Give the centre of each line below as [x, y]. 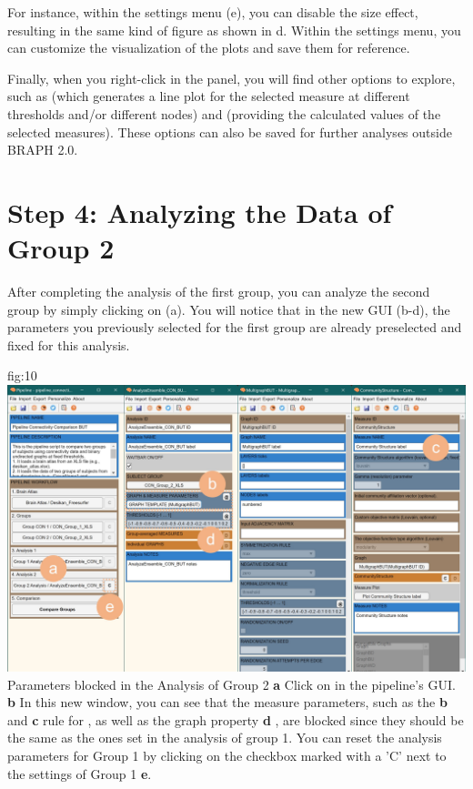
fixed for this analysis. [69, 344]
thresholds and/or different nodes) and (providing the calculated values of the [224, 113]
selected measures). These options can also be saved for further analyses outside [230, 131]
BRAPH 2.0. [43, 150]
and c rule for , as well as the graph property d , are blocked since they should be [236, 719]
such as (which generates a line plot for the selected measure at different [209, 96]
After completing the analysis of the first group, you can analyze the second [219, 292]
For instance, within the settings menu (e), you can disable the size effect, [213, 12]
